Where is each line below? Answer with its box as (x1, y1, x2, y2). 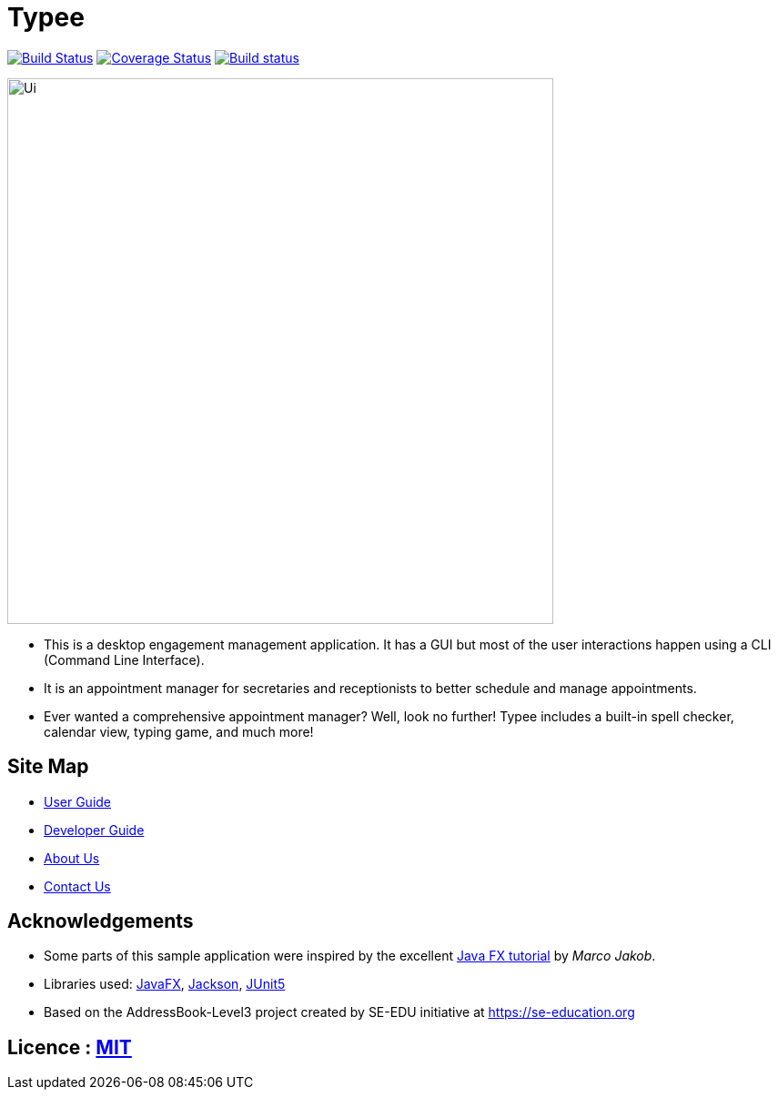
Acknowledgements (7, 910, 194, 933)
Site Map (7, 755, 89, 779)
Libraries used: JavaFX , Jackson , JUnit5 (44, 976, 286, 992)
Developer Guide (44, 821, 145, 838)
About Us (44, 850, 100, 866)
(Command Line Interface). (44, 651, 205, 668)
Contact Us (44, 878, 111, 894)
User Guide (44, 793, 112, 810)
